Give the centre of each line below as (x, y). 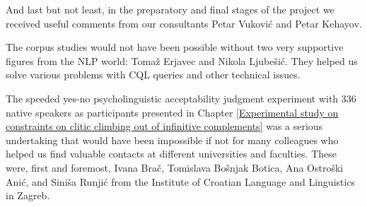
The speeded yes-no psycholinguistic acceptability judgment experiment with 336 (181, 98)
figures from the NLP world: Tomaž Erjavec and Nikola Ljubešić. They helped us (182, 60)
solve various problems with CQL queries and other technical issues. (153, 75)
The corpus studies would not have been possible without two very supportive (175, 47)
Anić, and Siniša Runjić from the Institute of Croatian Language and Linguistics (181, 181)
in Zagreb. (28, 195)
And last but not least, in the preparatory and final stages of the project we (170, 9)
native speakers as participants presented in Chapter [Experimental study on (172, 112)
